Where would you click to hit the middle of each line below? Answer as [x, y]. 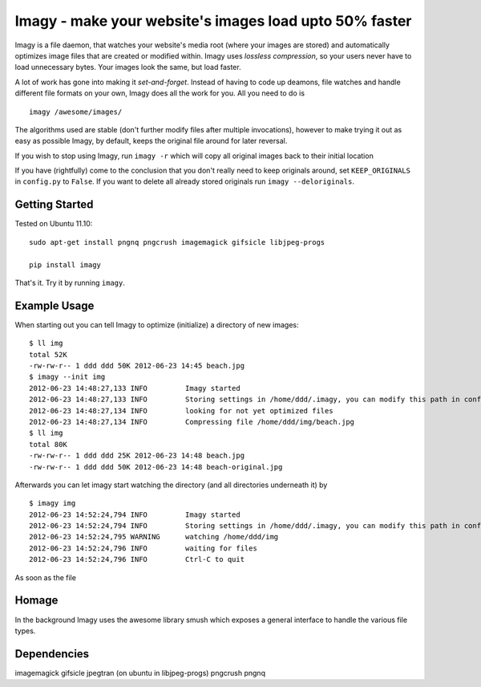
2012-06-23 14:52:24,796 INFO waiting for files [143, 548]
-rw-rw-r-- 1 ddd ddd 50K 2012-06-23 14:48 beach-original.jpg [156, 467]
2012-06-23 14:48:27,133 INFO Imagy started [135, 388]
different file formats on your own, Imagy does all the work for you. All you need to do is [160, 93]
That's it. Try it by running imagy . [70, 283]
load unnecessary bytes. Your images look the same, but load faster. [128, 67]
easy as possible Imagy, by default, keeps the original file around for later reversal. [151, 141]
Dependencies [52, 654]
